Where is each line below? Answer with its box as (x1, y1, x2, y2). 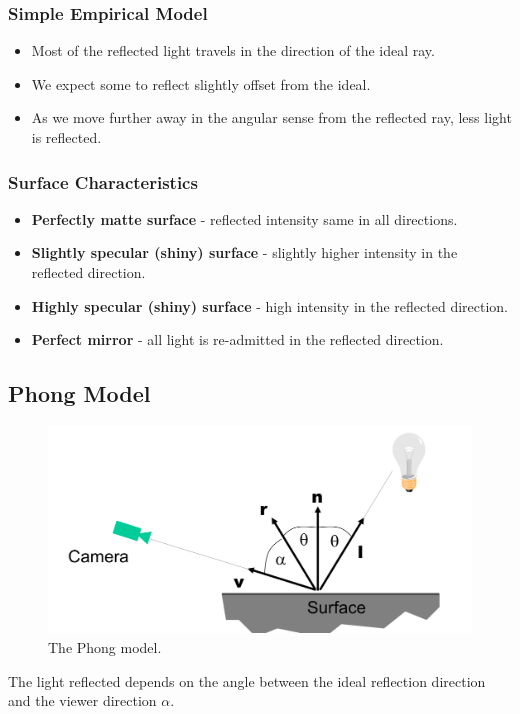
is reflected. (31, 127, 102, 147)
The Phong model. (48, 637, 162, 658)
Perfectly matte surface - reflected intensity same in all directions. (31, 208, 458, 229)
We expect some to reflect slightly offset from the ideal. (31, 73, 371, 94)
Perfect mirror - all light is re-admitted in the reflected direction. (31, 329, 444, 350)
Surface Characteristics (8, 169, 198, 194)
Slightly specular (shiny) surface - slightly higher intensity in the (31, 242, 458, 263)
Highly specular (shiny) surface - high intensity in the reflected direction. (31, 295, 508, 316)
